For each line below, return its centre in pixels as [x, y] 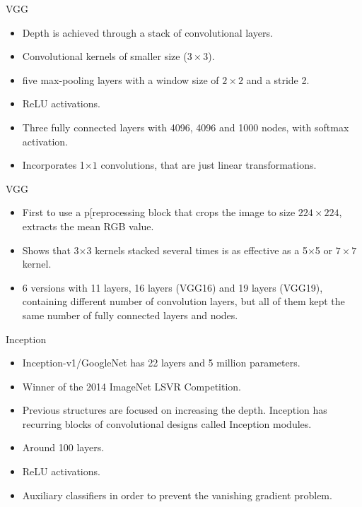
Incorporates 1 [53, 165]
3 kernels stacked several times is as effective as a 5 [197, 250]
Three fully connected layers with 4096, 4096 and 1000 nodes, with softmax [186, 127]
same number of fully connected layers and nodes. [130, 315]
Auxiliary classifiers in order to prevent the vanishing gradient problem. [177, 495]
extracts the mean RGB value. [88, 226]
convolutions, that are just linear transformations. [209, 165]
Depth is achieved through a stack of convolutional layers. [147, 32]
